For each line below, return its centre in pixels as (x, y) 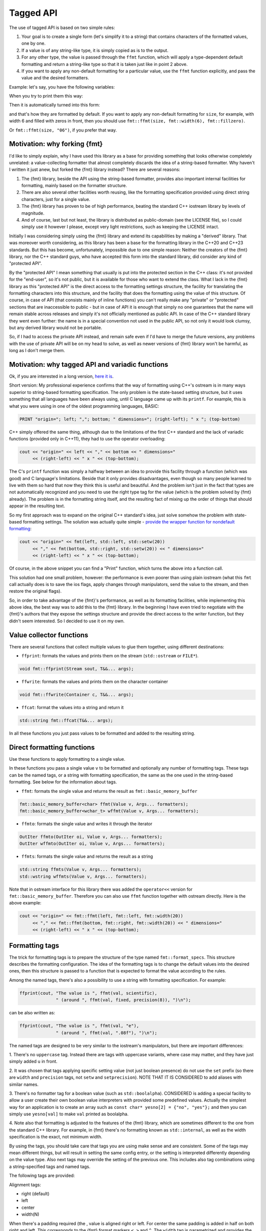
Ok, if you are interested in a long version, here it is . (61, 376)
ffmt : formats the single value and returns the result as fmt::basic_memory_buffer (109, 791)
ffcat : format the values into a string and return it (73, 708)
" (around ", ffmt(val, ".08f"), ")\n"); (107, 1033)
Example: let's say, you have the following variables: (62, 87)
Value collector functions (49, 635)
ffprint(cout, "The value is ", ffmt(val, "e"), (79, 1026)
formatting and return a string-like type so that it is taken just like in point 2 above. (105, 64)
